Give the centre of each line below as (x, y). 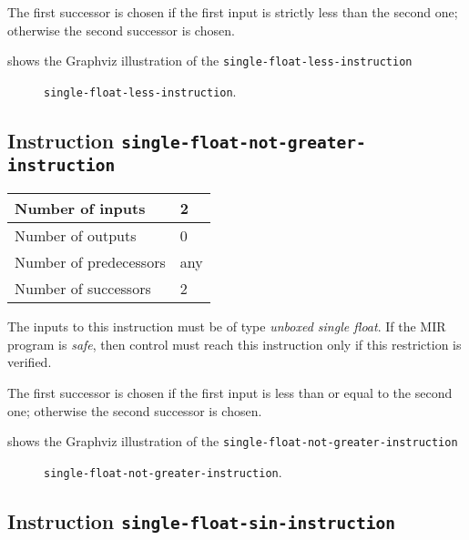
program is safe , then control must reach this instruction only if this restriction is (234, 344)
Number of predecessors (90, 262)
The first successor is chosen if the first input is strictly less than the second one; (233, 12)
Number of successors (83, 289)
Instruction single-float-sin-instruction (202, 520)
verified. (30, 362)
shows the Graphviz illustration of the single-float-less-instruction (210, 61)
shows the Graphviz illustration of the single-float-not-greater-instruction (233, 441)
